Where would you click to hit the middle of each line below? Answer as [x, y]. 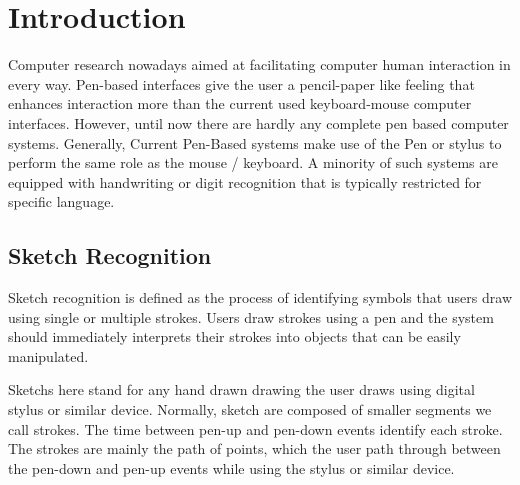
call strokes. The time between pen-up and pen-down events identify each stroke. [255, 428]
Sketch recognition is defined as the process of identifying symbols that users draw [260, 297]
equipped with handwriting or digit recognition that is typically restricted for [245, 181]
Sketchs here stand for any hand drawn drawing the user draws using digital [241, 389]
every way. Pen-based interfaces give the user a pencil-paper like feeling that [241, 83]
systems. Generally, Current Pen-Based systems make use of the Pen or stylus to [255, 142]
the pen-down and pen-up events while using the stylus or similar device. [231, 467]
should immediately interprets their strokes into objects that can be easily [234, 336]
